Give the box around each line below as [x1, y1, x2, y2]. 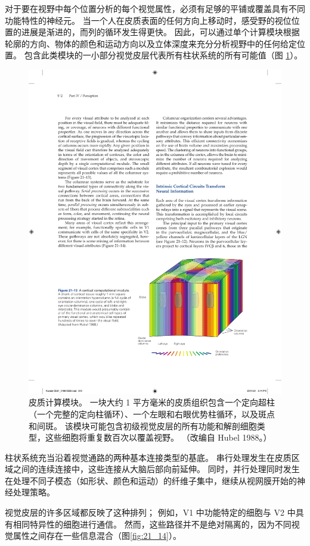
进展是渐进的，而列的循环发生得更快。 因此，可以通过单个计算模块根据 [21, 26, 300, 38]
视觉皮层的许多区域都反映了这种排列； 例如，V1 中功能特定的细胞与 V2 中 [5, 506, 296, 519]
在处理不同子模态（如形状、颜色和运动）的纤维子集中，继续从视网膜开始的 [5, 474, 297, 486]
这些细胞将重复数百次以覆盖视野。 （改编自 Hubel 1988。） [45, 431, 272, 444]
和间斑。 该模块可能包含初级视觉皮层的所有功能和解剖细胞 [29, 419, 257, 432]
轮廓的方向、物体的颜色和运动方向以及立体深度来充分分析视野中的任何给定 [5, 37, 297, 49]
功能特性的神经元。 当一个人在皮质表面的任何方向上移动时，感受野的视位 [5, 14, 292, 26]
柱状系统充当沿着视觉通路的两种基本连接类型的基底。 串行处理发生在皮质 [5, 451, 292, 463]
